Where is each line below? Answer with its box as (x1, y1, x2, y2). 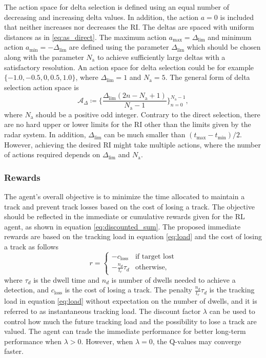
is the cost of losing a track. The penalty (65, 284, 193, 295)
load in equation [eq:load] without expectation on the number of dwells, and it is (4, 296, 257, 306)
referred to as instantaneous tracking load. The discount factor (4, 306, 201, 316)
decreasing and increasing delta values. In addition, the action (4, 11, 199, 22)
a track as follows (4, 241, 58, 252)
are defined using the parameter (69, 41, 169, 52)
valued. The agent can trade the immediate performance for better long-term (4, 326, 246, 336)
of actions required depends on (4, 149, 100, 160)
